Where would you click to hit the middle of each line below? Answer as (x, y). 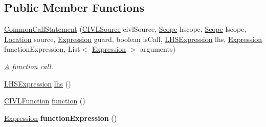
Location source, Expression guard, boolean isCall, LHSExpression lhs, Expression (133, 39)
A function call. (29, 66)
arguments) (158, 49)
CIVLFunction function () (45, 101)
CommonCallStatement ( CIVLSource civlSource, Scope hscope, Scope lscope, (125, 29)
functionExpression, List (42, 49)
